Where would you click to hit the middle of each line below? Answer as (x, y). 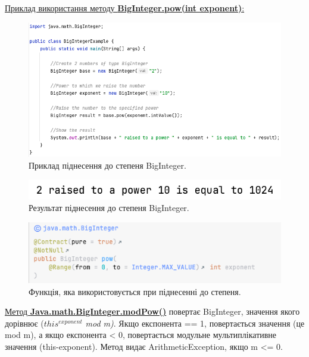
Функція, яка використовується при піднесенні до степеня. (135, 291)
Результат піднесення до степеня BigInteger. (109, 208)
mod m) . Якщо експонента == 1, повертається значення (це (195, 323)
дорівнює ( (24, 323)
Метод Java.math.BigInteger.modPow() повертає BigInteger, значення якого (152, 311)
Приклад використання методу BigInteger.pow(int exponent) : (125, 8)
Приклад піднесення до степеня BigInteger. (107, 165)
